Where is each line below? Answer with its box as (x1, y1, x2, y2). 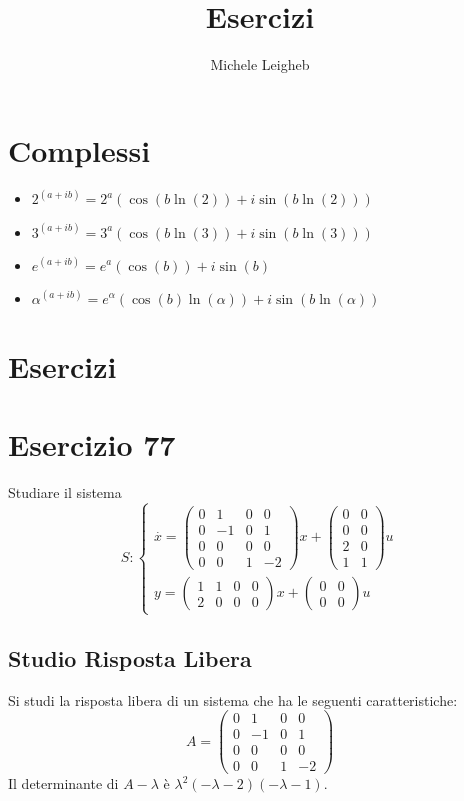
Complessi (8, 129, 151, 170)
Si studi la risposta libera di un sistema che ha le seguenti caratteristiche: (8, 689, 458, 710)
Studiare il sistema (8, 482, 122, 503)
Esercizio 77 (8, 424, 176, 465)
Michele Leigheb (210, 54, 310, 75)
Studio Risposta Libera (8, 642, 252, 673)
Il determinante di (8, 773, 119, 794)
